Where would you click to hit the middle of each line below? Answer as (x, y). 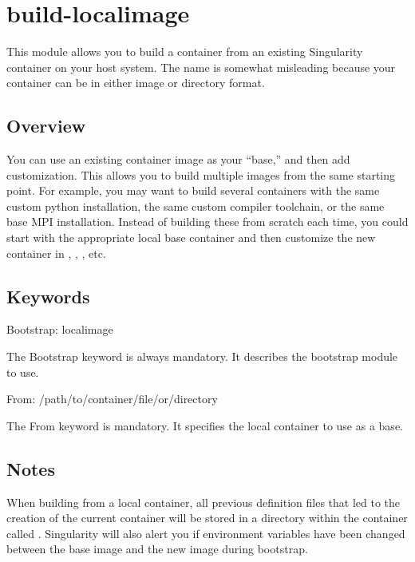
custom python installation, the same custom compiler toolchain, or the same (196, 206)
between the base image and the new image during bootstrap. (157, 549)
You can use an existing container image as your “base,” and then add (178, 159)
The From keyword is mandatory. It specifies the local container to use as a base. (205, 425)
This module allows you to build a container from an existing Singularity (185, 51)
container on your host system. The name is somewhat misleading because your (201, 67)
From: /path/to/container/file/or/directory (112, 399)
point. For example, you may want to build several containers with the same (193, 190)
